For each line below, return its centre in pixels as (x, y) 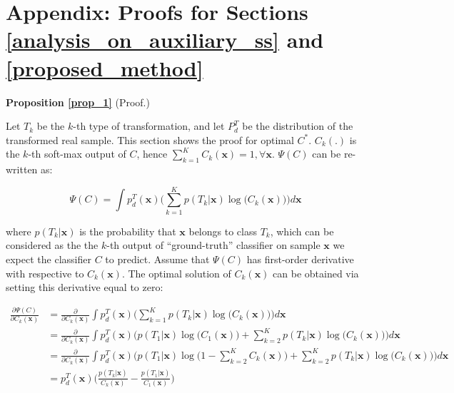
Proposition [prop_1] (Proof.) (78, 102)
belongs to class (223, 231)
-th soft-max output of (77, 154)
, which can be (302, 231)
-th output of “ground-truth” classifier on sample (213, 245)
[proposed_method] (105, 67)
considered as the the (52, 245)
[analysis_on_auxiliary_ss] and (165, 40)
